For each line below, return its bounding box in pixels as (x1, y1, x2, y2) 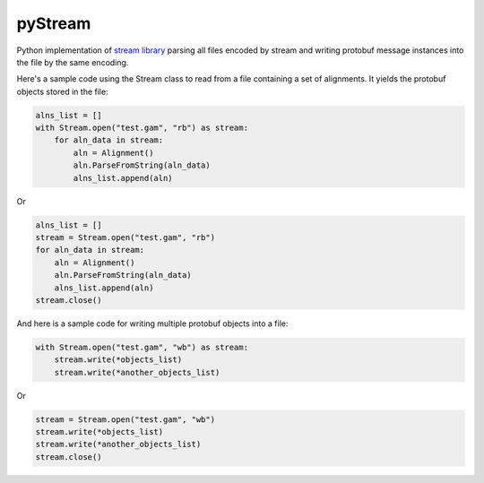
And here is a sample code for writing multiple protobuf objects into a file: (16, 318, 289, 329)
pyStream (16, 13, 91, 33)
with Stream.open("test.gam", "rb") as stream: (35, 123, 248, 134)
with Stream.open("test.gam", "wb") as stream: (35, 341, 248, 352)
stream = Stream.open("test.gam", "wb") (35, 414, 215, 425)
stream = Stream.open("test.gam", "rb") (35, 233, 215, 243)
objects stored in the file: (16, 86, 108, 97)
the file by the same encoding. (16, 56, 129, 67)
